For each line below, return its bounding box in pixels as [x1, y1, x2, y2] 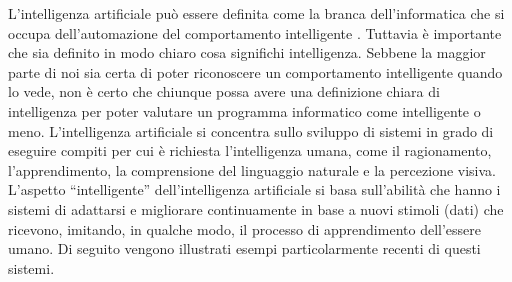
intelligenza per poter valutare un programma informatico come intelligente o [8, 100, 481, 121]
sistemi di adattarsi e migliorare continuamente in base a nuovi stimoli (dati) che [8, 198, 504, 219]
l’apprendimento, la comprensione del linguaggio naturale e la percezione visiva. [8, 159, 496, 180]
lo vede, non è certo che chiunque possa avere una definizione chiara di [8, 81, 440, 102]
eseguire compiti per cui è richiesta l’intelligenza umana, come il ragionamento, [8, 140, 492, 161]
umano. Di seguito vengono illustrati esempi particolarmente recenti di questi [8, 238, 481, 259]
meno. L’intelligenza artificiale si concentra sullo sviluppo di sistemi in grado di [8, 120, 494, 141]
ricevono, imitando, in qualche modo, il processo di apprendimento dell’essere [8, 218, 481, 239]
